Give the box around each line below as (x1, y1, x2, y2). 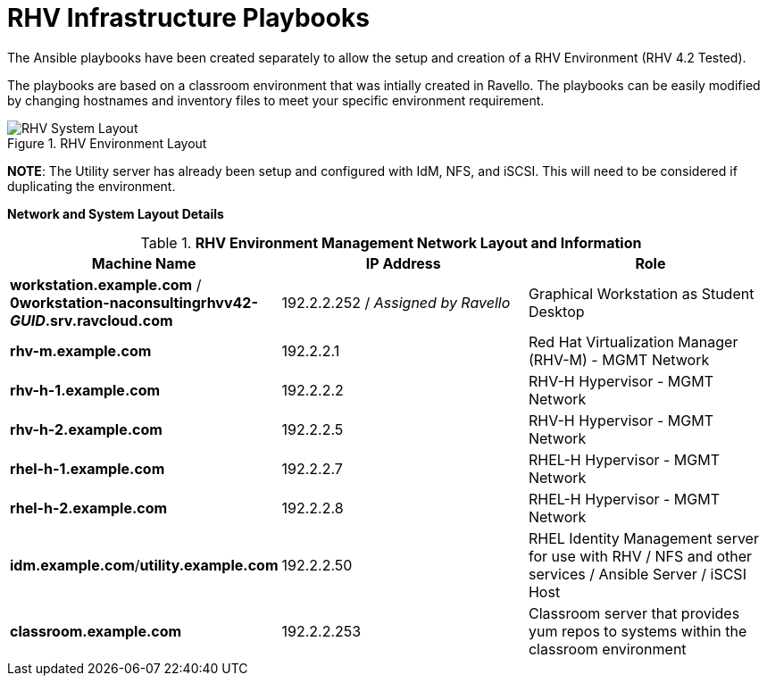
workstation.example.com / (10, 275, 202, 294)
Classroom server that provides (528, 604, 740, 622)
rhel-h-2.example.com (10, 498, 168, 517)
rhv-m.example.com (10, 341, 152, 360)
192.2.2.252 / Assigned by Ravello (281, 293, 511, 312)
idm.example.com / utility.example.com (10, 555, 279, 574)
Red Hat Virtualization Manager (528, 332, 738, 351)
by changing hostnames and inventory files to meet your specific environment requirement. (7, 92, 545, 108)
